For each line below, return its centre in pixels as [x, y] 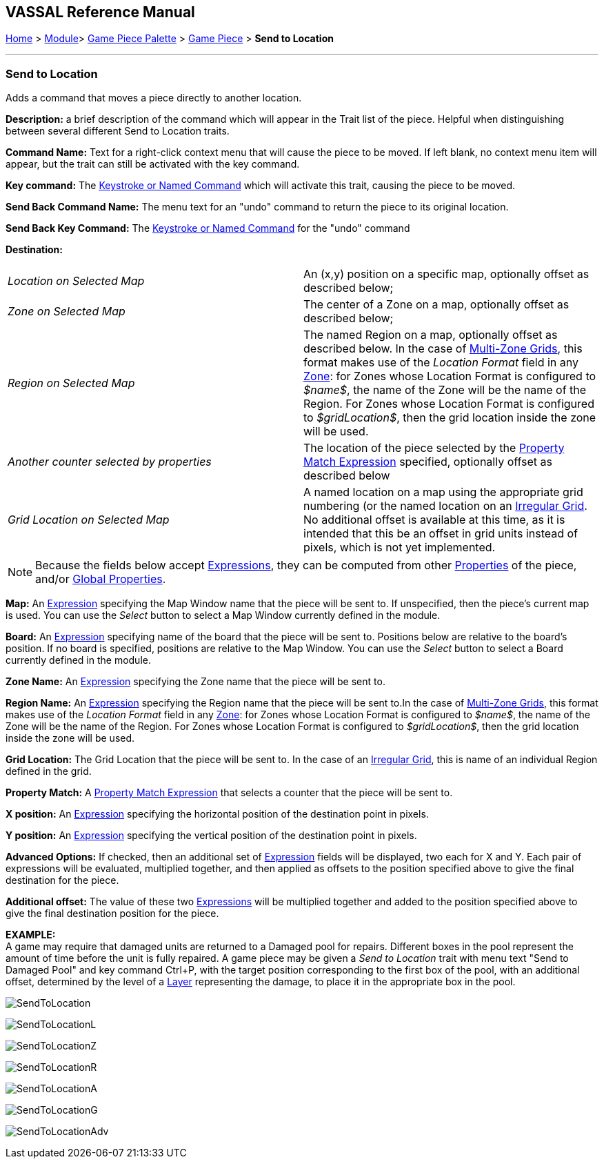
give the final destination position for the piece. [112, 914]
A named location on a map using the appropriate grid [443, 492]
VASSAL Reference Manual [100, 12]
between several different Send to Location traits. [118, 131]
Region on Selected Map [71, 383]
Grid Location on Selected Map [89, 520]
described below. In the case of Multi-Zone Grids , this [443, 349]
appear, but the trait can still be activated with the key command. [153, 164]
